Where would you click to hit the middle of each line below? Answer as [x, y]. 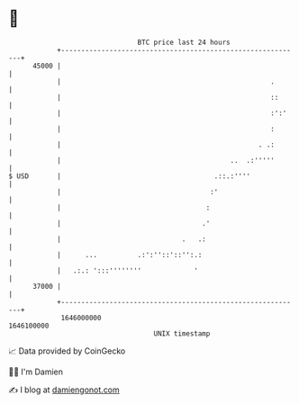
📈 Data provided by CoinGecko [67, 351]
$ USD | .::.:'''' [130, 176]
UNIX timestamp [182, 333]
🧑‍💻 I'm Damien [36, 372]
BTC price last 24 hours [184, 42]
